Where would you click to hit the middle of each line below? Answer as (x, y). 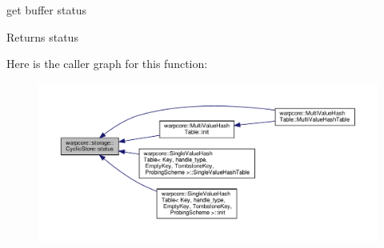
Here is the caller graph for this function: (107, 64)
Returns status (42, 36)
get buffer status (47, 10)
